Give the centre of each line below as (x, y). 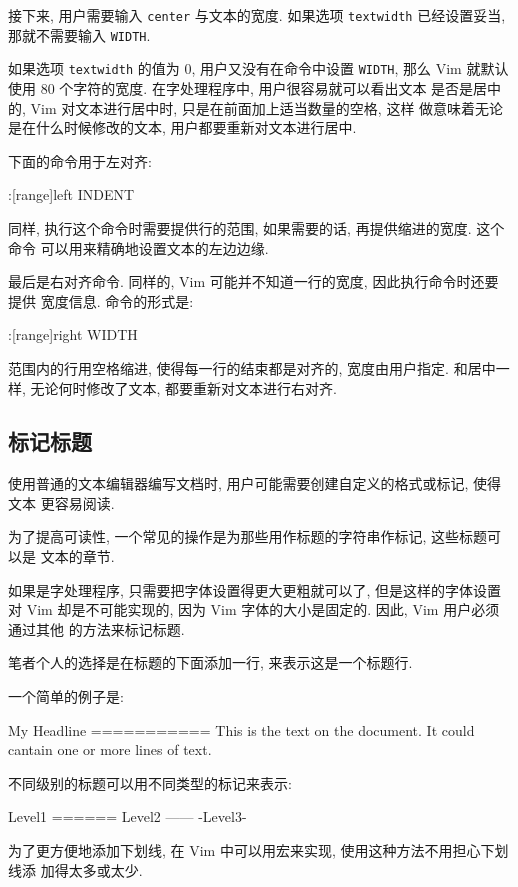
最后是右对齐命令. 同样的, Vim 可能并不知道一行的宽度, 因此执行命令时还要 (253, 281)
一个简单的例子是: (66, 696)
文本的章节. (77, 556)
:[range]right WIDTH (73, 334)
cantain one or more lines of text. (110, 749)
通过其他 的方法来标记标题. (96, 628)
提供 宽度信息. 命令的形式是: (101, 300)
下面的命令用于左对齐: (80, 160)
